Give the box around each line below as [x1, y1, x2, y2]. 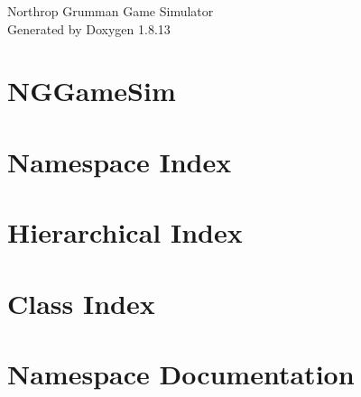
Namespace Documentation [7, 355, 355, 392]
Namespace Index [7, 143, 232, 180]
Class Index [7, 284, 155, 321]
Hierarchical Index [7, 214, 243, 251]
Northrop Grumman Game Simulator [7, 2, 214, 20]
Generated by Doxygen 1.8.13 [7, 19, 171, 38]
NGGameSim [7, 72, 176, 109]
